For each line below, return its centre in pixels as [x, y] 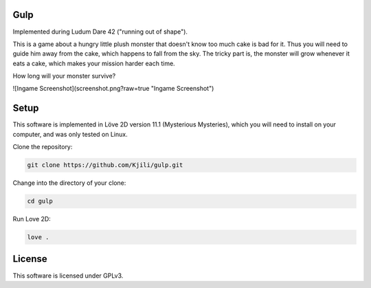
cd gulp [40, 201]
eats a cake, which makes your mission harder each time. [94, 63]
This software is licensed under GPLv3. [68, 276]
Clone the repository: [43, 147]
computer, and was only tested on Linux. [70, 134]
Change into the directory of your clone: [69, 183]
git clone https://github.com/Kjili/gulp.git [105, 165]
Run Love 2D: [32, 219]
